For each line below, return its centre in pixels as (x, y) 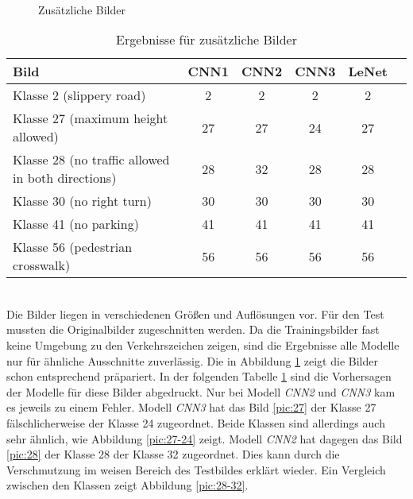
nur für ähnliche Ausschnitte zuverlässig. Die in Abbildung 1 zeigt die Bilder (192, 360)
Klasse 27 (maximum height (91, 118)
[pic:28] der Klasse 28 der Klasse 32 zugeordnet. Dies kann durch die (173, 454)
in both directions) (65, 178)
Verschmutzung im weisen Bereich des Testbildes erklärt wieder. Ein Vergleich (196, 469)
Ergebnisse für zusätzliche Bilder (206, 40)
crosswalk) (42, 265)
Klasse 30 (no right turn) (82, 201)
